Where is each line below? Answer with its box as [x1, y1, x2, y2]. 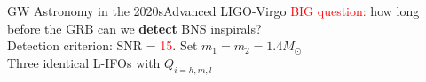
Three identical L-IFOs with [7, 53, 161, 71]
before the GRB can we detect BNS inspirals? [7, 19, 262, 37]
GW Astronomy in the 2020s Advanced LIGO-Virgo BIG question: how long [7, 2, 420, 19]
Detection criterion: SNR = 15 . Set [7, 36, 198, 55]
